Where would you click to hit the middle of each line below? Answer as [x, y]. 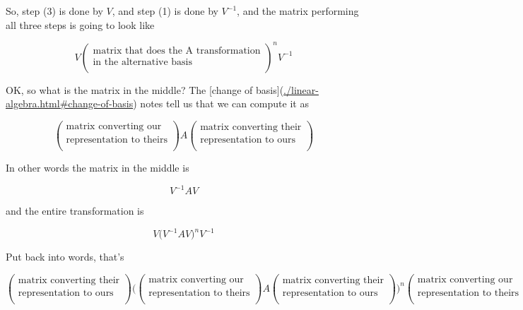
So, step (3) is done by [54, 11]
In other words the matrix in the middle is [98, 168]
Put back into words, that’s [65, 257]
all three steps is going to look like [80, 24]
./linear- [301, 89]
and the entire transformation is [75, 211]
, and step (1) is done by [165, 11]
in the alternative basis [143, 62]
